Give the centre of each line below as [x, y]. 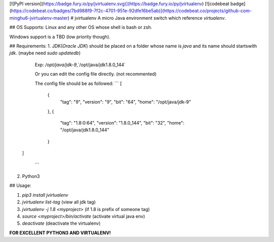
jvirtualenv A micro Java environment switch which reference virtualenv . [150, 18]
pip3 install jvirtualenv [45, 195]
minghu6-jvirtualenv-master [39, 18]
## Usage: [20, 186]
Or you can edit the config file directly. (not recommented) [96, 74]
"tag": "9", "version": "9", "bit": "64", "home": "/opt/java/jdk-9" [126, 102]
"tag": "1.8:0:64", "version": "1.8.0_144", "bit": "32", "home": [122, 123]
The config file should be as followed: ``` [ [78, 83]
